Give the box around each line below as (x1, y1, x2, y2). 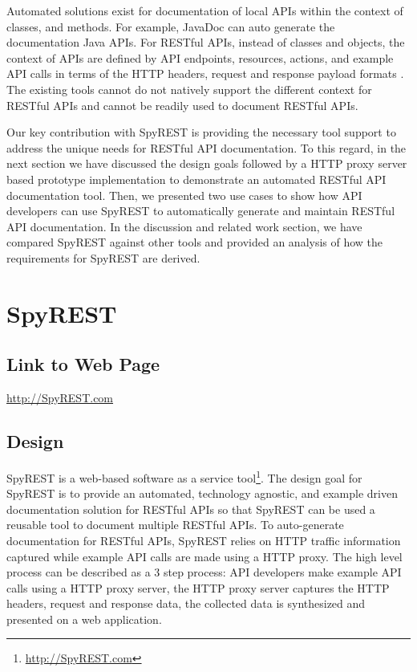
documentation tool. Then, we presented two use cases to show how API (6, 186, 362, 203)
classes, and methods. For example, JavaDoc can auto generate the (6, 18, 335, 35)
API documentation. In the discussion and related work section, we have (6, 218, 362, 234)
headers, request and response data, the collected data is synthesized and (6, 595, 366, 612)
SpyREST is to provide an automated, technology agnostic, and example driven (6, 485, 398, 502)
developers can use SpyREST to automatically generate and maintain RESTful (6, 202, 395, 219)
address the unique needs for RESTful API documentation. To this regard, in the (6, 139, 407, 156)
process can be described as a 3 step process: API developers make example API (6, 564, 402, 580)
